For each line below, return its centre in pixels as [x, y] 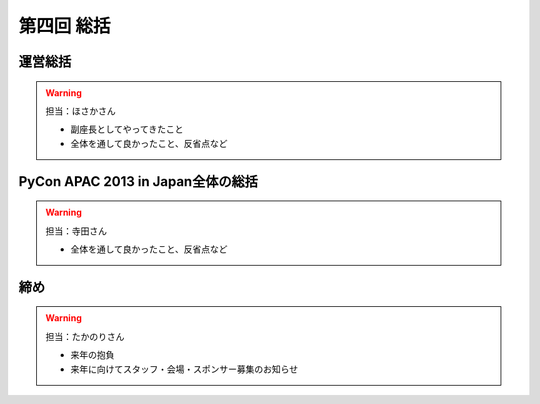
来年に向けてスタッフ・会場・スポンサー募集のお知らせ [184, 369]
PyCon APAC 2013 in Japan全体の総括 [138, 181]
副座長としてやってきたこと [127, 129]
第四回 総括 [64, 26]
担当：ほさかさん [80, 111]
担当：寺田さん [76, 231]
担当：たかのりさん [85, 336]
